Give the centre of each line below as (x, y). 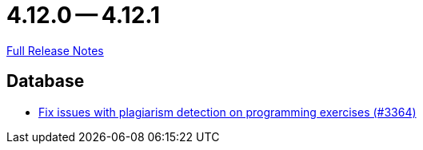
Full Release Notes (55, 50)
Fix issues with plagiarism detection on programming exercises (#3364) (227, 112)
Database (46, 81)
